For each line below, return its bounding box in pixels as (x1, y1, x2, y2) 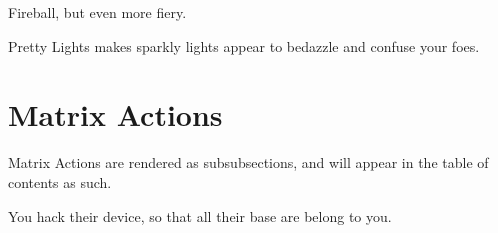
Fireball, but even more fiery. (8, 2, 187, 22)
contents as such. (8, 171, 112, 192)
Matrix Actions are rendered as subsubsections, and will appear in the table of (8, 152, 489, 173)
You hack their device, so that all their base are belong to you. (8, 205, 392, 226)
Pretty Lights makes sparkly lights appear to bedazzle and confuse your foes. (8, 35, 480, 56)
